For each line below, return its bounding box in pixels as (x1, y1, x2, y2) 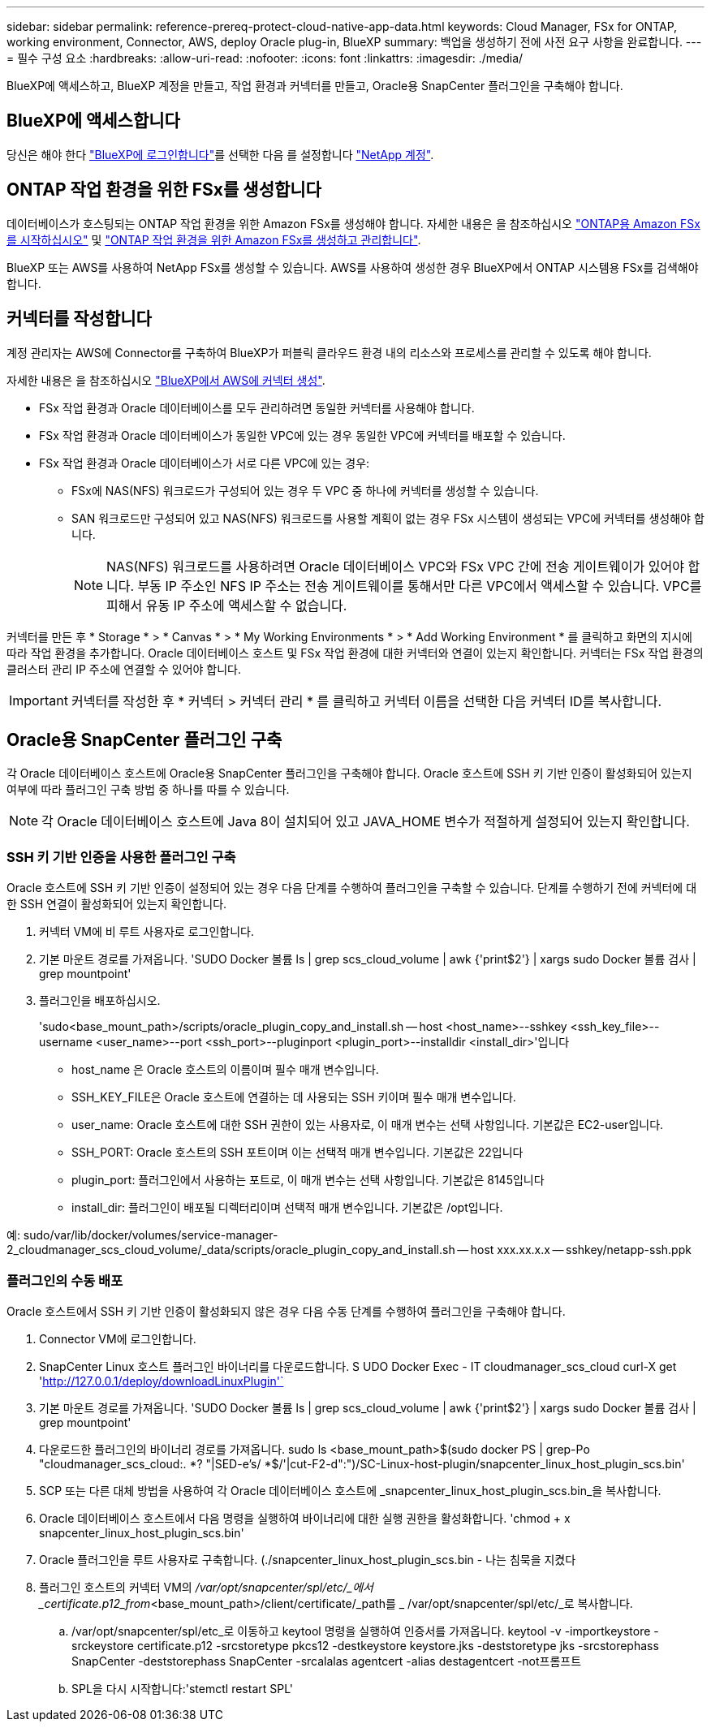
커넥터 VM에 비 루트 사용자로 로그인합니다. (39, 924, 254, 939)
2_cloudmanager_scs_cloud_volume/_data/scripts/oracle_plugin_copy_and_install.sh (6, 1243, 455, 1257)
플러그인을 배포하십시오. (39, 993, 161, 1008)
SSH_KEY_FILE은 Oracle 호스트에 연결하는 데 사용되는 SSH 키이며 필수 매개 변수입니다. (71, 1090, 516, 1105)
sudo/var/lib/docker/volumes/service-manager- (23, 1228, 278, 1243)
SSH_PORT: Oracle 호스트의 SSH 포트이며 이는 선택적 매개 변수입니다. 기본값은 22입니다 (71, 1145, 524, 1160)
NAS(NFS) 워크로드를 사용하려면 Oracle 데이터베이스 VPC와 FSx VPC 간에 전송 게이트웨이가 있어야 (106, 558, 684, 575)
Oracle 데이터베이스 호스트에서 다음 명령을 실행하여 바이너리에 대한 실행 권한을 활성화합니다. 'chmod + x (39, 1510, 571, 1525)
